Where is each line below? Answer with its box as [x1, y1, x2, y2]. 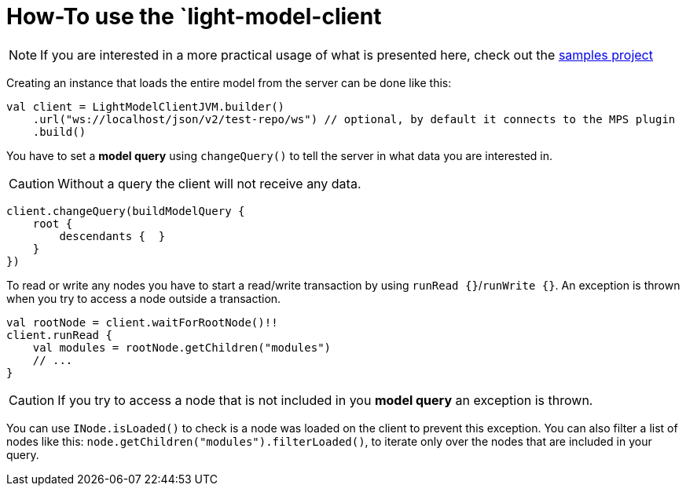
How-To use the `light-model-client [6, 3, 382, 30]
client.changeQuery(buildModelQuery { [6, 204, 245, 217]
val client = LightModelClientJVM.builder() [6, 100, 285, 113]
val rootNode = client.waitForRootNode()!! [6, 315, 278, 329]
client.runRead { [6, 328, 112, 341]
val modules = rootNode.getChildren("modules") [32, 341, 332, 354]
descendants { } [59, 229, 166, 242]
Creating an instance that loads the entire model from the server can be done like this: [6, 75, 452, 89]
